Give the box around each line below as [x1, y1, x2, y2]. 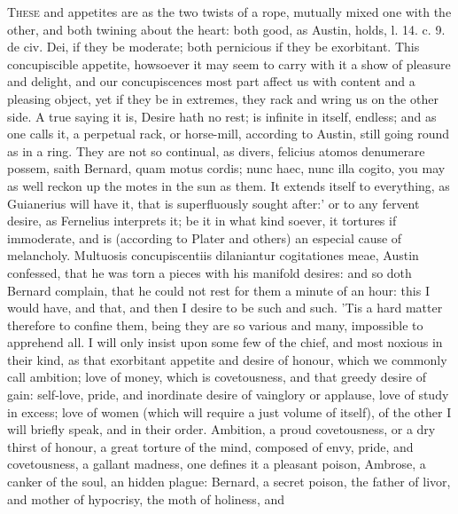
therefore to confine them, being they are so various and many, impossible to [7, 315, 423, 334]
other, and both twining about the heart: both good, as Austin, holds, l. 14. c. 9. [7, 20, 446, 38]
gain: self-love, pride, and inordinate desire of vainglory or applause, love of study [7, 385, 449, 404]
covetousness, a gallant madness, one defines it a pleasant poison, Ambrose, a [7, 455, 426, 473]
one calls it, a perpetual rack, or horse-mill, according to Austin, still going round [7, 124, 450, 143]
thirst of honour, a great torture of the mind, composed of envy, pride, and [7, 437, 414, 455]
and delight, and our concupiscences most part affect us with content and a [7, 72, 415, 91]
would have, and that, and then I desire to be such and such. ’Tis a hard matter [7, 298, 443, 317]
